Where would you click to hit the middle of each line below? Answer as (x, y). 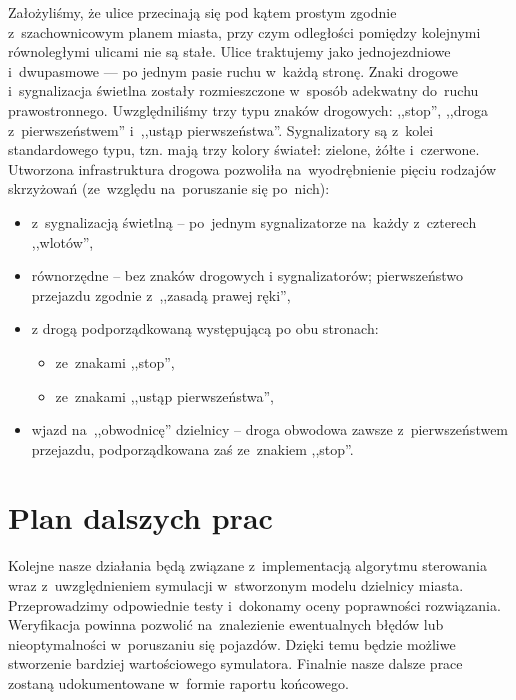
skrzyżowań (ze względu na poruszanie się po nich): (169, 188)
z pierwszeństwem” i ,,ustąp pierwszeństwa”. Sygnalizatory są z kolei (221, 129)
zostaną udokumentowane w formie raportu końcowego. (178, 682)
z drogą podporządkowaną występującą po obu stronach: (205, 328)
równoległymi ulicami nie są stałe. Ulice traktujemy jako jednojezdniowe (229, 51)
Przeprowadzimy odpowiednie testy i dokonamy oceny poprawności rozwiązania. (254, 604)
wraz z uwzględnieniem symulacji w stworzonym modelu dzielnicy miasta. (236, 585)
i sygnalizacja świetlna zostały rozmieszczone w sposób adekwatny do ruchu (243, 90)
